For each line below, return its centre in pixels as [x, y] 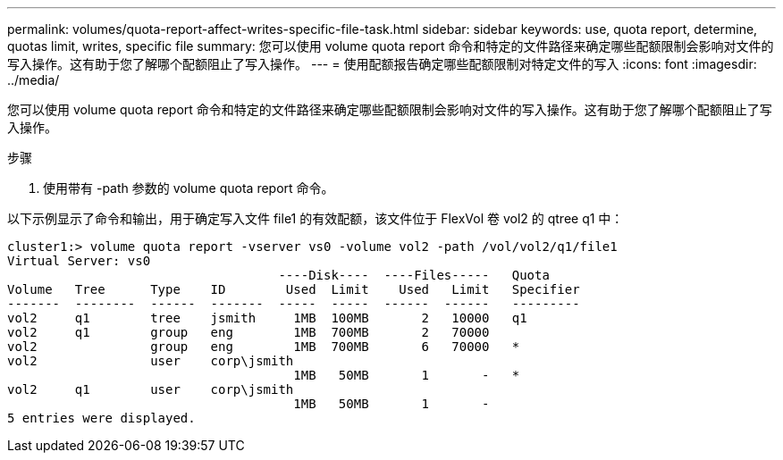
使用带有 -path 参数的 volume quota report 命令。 [189, 188]
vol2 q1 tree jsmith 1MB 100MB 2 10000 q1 [267, 318]
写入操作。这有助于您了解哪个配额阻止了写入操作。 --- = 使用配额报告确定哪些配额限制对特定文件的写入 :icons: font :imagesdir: [382, 64]
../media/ [34, 80]
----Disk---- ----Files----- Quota [414, 275]
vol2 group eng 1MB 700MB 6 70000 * [264, 347]
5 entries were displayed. [101, 418]
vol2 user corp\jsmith [151, 361]
